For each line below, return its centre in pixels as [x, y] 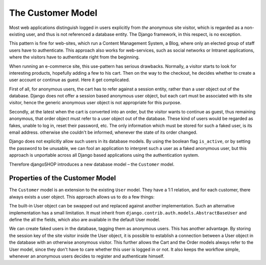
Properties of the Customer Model [63, 178]
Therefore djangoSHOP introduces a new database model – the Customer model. [92, 164]
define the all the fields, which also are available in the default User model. [85, 220]
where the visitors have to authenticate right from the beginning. [74, 57]
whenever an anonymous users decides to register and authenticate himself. [87, 256]
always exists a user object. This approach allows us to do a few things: [82, 197]
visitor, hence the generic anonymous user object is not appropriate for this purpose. [95, 103]
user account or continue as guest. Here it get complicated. [69, 80]
